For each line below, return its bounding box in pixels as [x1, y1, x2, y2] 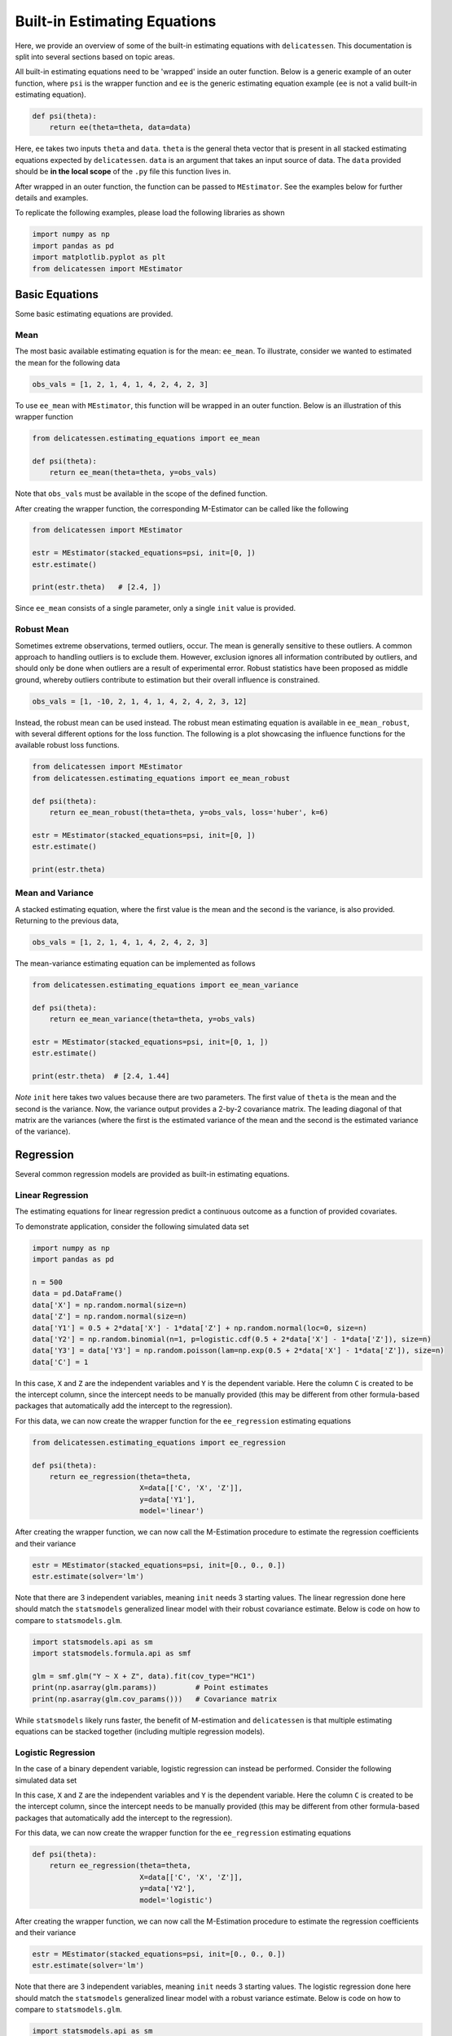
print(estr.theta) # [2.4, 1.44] [32, 1072, 170, 1081]
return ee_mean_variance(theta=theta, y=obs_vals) [49, 1015, 256, 1024]
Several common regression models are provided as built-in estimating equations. [15, 1169, 290, 1179]
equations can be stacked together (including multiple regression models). [15, 1727, 265, 1736]
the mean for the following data [15, 358, 121, 367]
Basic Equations [15, 287, 99, 301]
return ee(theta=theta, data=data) [49, 123, 191, 132]
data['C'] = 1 [32, 1357, 89, 1367]
